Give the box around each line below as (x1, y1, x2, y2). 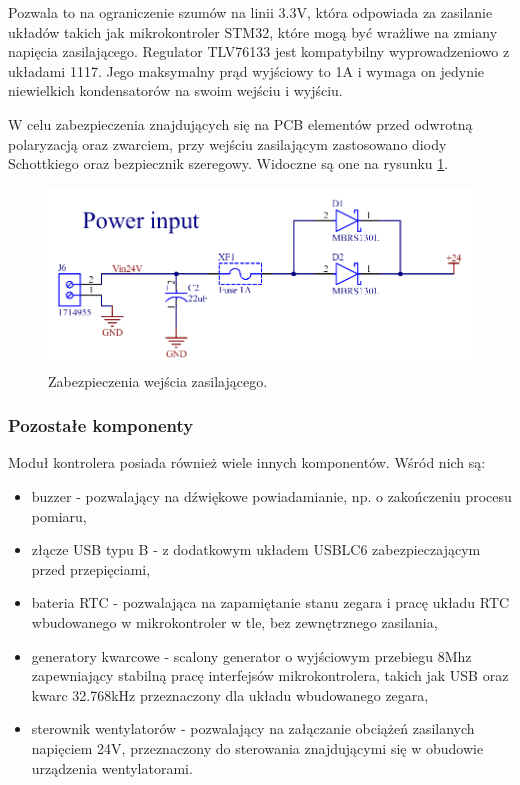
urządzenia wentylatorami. (31, 757, 193, 778)
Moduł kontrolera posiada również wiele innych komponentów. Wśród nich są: (8, 452, 486, 473)
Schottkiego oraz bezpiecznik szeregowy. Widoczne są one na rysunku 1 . (8, 153, 449, 174)
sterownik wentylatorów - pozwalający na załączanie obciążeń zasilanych (31, 718, 475, 739)
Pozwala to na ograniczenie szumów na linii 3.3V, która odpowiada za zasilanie (8, 2, 493, 22)
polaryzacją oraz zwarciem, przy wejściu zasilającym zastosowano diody (8, 133, 447, 154)
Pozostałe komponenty (8, 413, 194, 438)
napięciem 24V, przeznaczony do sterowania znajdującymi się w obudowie (31, 738, 484, 758)
